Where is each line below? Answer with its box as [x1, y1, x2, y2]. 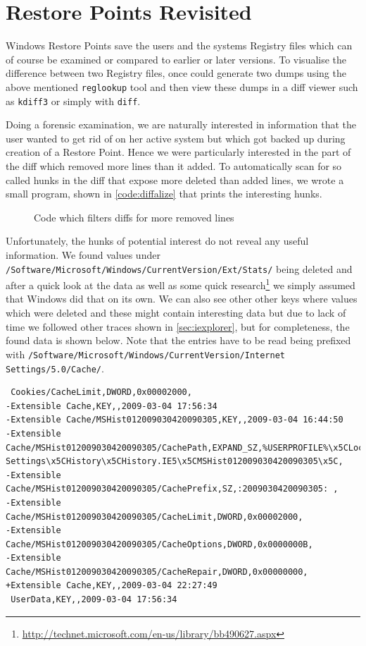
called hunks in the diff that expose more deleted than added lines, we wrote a [6, 172, 344, 187]
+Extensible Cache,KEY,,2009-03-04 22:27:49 [6, 580, 217, 591]
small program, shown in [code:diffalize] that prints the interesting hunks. [6, 186, 322, 201]
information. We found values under [6, 247, 160, 262]
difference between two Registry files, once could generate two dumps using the [6, 66, 346, 80]
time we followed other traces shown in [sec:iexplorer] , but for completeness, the [6, 319, 350, 334]
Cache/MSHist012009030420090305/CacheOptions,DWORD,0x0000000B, [6, 539, 313, 549]
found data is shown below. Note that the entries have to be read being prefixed [6, 333, 351, 348]
